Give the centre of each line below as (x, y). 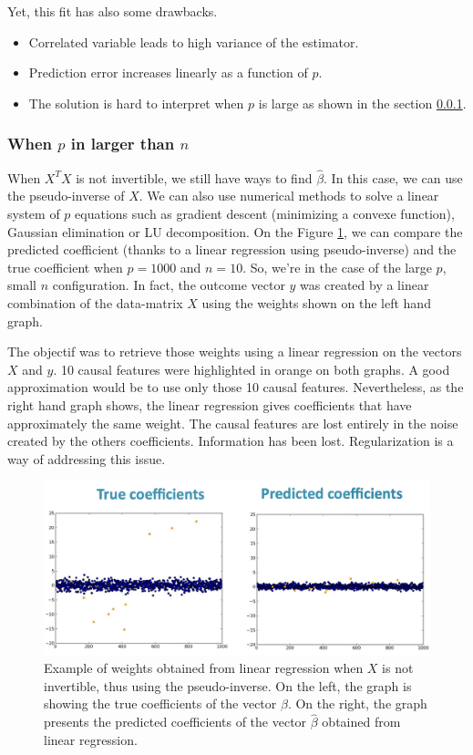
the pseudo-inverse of (66, 196)
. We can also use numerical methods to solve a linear (289, 196)
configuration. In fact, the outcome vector (169, 285)
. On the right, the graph (357, 703)
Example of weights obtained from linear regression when (204, 668)
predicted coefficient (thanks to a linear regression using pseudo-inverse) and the (232, 249)
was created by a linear (365, 285)
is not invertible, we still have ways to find (194, 177)
